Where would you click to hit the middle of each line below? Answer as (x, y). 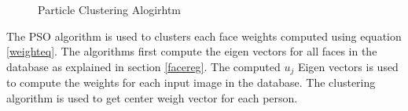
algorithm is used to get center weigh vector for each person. (152, 97)
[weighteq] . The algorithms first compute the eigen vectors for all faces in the (192, 51)
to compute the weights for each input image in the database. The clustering (191, 82)
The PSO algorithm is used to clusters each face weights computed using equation (204, 36)
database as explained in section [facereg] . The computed (143, 66)
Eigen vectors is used (348, 66)
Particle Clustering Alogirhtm (110, 9)
